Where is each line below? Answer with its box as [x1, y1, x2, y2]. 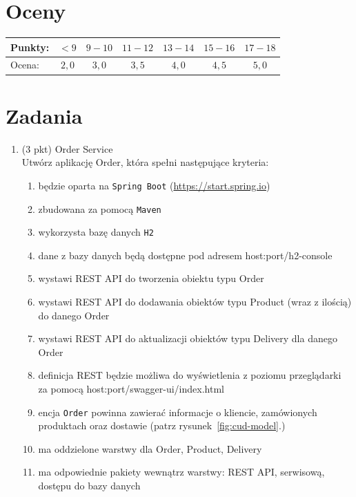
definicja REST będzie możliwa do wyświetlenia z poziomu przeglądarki [38, 368, 342, 382]
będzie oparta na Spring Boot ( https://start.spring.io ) [38, 178, 270, 192]
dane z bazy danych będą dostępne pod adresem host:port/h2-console [38, 247, 333, 262]
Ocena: [10, 57, 39, 72]
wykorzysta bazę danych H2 [38, 225, 154, 239]
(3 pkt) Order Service [21, 141, 113, 156]
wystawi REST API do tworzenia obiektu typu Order [38, 271, 264, 285]
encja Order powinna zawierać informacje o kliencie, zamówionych [38, 404, 317, 419]
